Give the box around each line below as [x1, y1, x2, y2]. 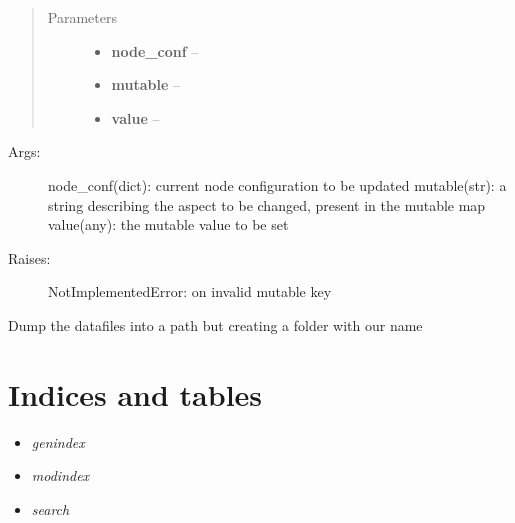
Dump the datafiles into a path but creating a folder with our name [8, 314, 423, 335]
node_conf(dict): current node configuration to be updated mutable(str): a [48, 174, 507, 195]
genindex [31, 431, 85, 452]
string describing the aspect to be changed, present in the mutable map [48, 194, 486, 215]
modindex [31, 465, 90, 486]
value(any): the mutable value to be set [48, 214, 289, 235]
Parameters [47, 7, 117, 27]
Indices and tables [8, 373, 263, 414]
